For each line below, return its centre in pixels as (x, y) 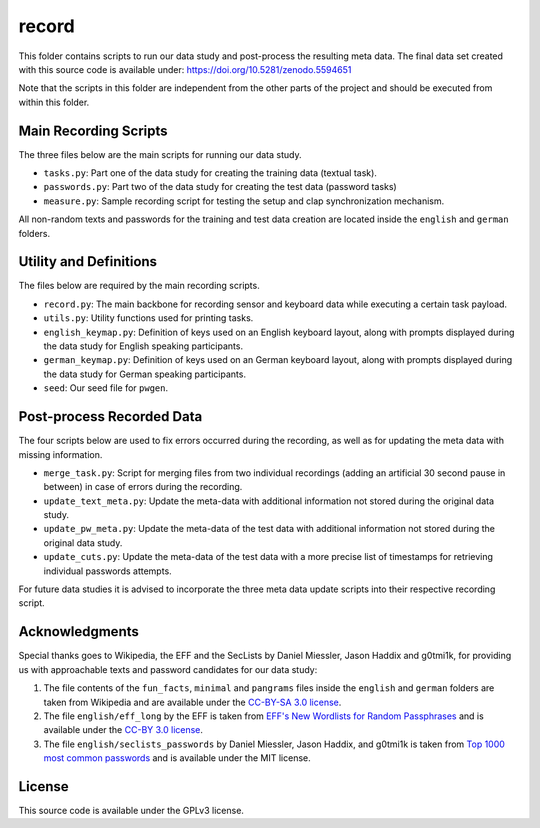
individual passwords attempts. (107, 571)
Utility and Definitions (88, 261)
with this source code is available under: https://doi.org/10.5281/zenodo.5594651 (185, 69)
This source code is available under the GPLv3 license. (131, 810)
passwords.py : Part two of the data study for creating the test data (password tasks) (220, 187)
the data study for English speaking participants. (143, 346)
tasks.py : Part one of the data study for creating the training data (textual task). (210, 173)
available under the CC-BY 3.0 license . (123, 730)
